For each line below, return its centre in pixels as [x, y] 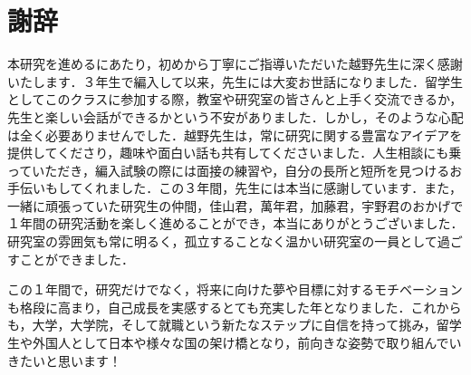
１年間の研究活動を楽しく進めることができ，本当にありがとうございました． [235, 223]
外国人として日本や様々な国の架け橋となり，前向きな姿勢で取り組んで [240, 343]
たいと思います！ [70, 360]
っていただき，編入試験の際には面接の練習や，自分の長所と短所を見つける [229, 170]
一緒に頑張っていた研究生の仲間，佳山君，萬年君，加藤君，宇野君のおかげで [235, 205]
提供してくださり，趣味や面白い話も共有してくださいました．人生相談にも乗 [235, 153]
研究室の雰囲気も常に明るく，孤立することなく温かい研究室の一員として [222, 241]
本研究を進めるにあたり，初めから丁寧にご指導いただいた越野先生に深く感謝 [235, 64]
